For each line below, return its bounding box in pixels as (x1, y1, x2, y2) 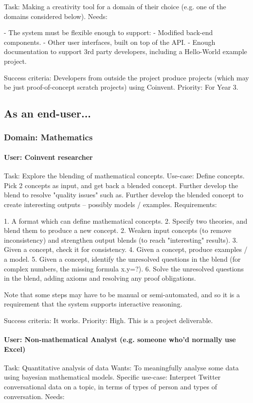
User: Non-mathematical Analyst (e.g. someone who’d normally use (4, 334, 236, 345)
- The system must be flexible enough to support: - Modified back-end (4, 27, 213, 38)
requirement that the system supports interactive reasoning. (4, 299, 182, 309)
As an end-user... (4, 106, 91, 121)
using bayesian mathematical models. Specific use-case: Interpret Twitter (4, 372, 221, 382)
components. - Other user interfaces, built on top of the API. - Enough (4, 37, 216, 47)
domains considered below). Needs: (4, 11, 108, 21)
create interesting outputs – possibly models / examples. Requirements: (4, 199, 217, 209)
